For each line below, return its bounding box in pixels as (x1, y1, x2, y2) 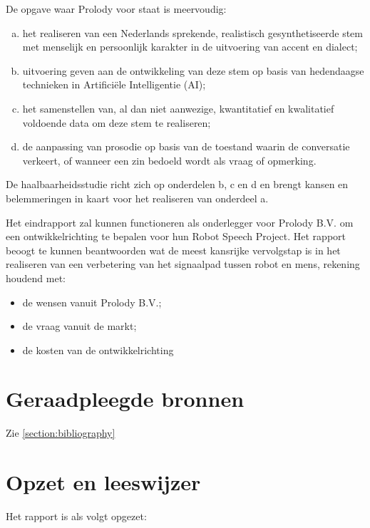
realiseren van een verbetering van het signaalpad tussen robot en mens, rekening (6, 257, 360, 271)
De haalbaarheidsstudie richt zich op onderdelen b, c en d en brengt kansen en (6, 177, 349, 192)
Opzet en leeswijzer (6, 467, 201, 497)
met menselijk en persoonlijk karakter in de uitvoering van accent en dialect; (22, 39, 358, 54)
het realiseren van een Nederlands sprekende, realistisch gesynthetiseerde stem (22, 25, 363, 40)
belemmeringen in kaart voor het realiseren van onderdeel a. (6, 190, 269, 205)
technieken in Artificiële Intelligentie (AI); (22, 77, 206, 92)
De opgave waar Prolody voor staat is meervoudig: (6, 1, 227, 16)
